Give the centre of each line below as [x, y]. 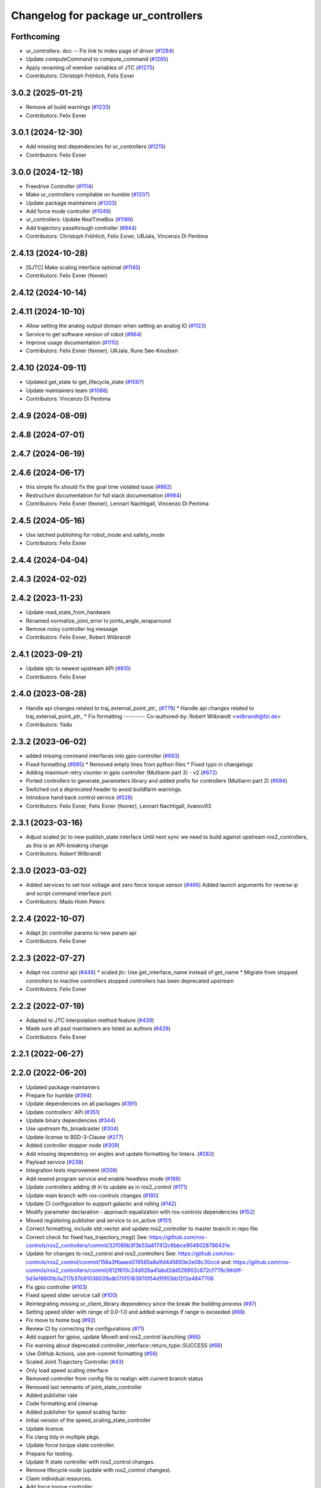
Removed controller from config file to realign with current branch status [114, 1378]
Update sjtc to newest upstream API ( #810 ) [78, 668]
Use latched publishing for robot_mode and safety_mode [95, 534]
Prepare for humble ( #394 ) [59, 1095]
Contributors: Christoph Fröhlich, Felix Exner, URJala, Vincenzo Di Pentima [117, 236]
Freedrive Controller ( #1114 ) [59, 186]
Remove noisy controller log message [72, 629]
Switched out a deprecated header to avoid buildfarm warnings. [104, 789]
